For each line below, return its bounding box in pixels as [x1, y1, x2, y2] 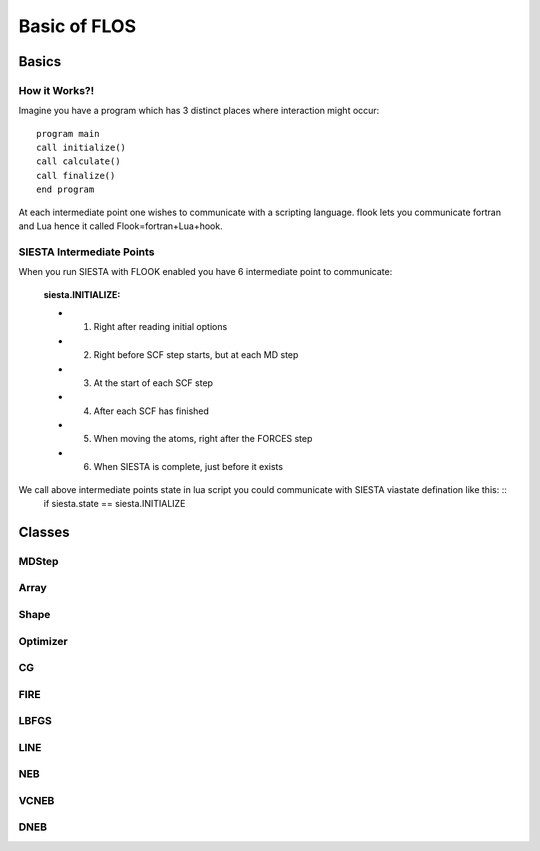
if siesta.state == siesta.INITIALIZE [43, 498, 186, 510]
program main [36, 128, 100, 139]
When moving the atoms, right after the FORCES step [93, 433, 313, 445]
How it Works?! [18, 83, 95, 97]
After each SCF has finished [93, 405, 210, 417]
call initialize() [36, 142, 127, 154]
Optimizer [18, 634, 69, 648]
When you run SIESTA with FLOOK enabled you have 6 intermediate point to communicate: [18, 266, 393, 278]
